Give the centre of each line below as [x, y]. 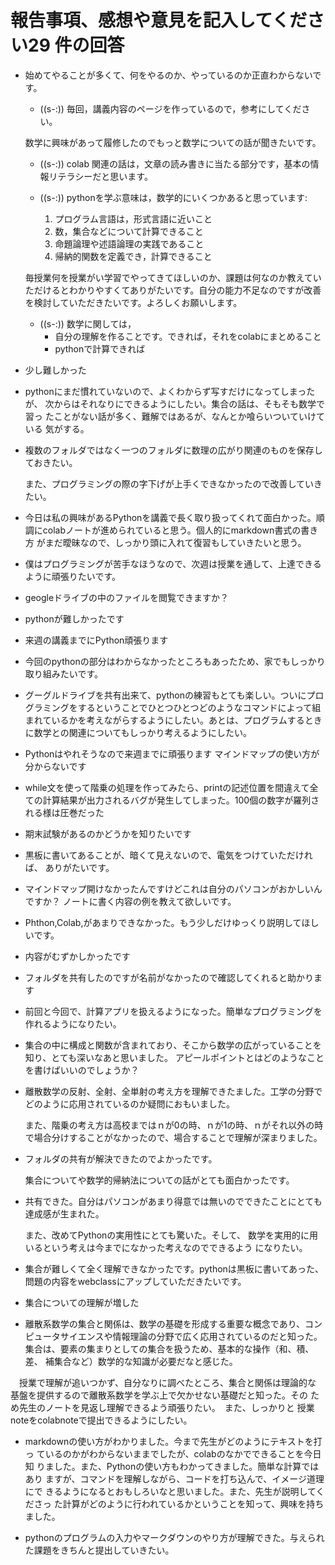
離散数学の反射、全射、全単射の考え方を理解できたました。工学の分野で [173, 1091]
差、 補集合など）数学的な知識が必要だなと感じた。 [131, 1361]
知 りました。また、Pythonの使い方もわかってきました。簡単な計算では [172, 1466]
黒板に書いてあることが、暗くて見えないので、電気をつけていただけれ [168, 855]
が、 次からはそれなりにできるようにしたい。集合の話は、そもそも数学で [174, 403]
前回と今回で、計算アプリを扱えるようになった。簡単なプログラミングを [173, 1011]
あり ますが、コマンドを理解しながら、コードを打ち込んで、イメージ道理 [174, 1478]
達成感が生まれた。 [64, 1213]
